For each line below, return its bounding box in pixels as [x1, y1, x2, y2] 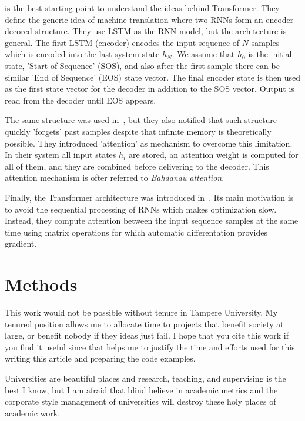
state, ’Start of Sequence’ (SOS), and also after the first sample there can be [5, 59, 280, 71]
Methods [5, 272, 78, 296]
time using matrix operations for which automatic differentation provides [5, 226, 267, 238]
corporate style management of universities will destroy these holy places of [5, 395, 276, 407]
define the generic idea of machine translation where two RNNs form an [5, 13, 263, 25]
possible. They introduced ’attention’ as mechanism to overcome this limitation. [5, 137, 293, 149]
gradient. [5, 237, 37, 250]
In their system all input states [5, 148, 116, 161]
